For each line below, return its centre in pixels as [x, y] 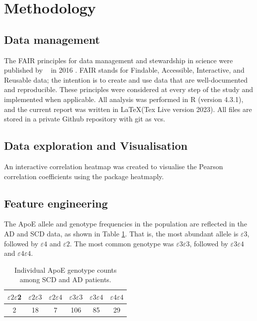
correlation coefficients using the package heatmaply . [84, 176]
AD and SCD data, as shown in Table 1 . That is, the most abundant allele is [121, 233]
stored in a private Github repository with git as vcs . [85, 119]
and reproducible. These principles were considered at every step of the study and [129, 89]
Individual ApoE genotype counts [65, 269]
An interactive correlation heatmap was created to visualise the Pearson [114, 166]
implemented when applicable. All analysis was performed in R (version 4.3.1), [124, 99]
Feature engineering [56, 203]
